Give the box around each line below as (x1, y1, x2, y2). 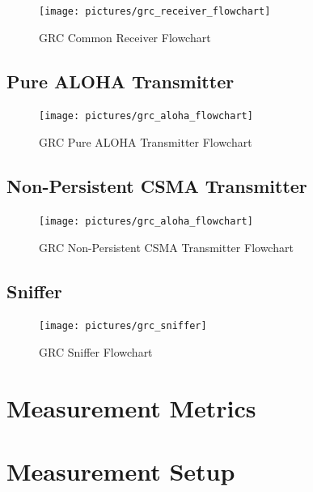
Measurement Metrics (6, 391, 256, 424)
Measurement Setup (6, 455, 235, 488)
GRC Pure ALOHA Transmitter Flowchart (39, 134, 252, 151)
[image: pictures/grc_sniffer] (39, 320, 207, 332)
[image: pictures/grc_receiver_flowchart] (39, 6, 271, 17)
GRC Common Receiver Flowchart (39, 28, 211, 45)
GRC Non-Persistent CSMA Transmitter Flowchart (39, 238, 294, 255)
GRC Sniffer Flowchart (39, 344, 153, 361)
